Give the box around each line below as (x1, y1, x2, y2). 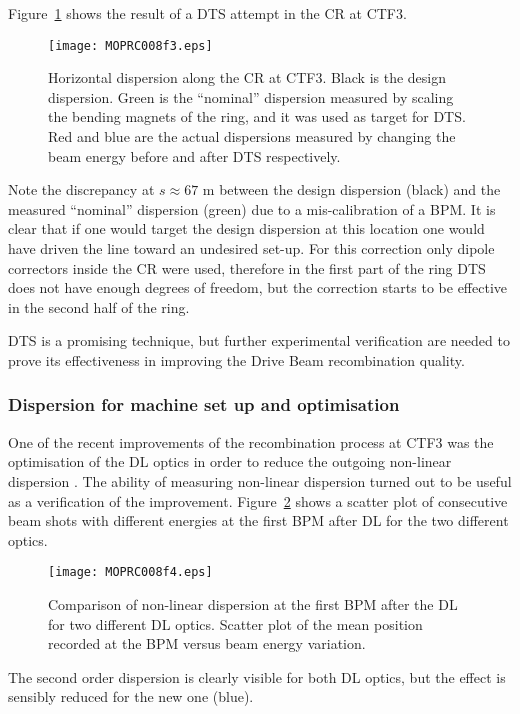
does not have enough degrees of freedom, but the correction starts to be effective (8, 277, 507, 298)
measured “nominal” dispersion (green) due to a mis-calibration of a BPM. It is (8, 198, 496, 219)
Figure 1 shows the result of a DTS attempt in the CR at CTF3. (8, 3, 407, 23)
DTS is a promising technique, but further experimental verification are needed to (8, 330, 510, 351)
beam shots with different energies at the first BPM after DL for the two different (8, 510, 509, 531)
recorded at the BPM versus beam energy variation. (48, 633, 366, 654)
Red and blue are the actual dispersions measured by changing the (48, 126, 456, 147)
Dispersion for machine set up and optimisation (8, 392, 400, 417)
